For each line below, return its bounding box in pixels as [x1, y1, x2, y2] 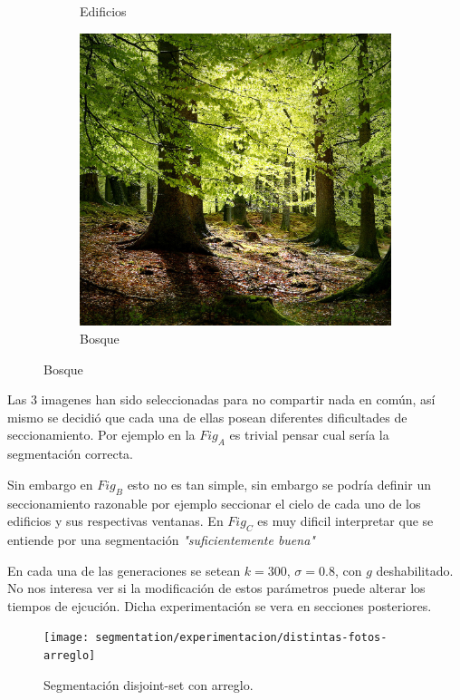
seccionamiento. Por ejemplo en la [7, 425, 196, 444]
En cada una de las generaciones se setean [7, 560, 241, 579]
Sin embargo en [7, 474, 93, 493]
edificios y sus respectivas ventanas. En [7, 511, 224, 530]
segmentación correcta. [7, 444, 133, 463]
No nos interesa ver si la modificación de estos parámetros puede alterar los [7, 578, 426, 598]
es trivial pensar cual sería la [229, 425, 389, 444]
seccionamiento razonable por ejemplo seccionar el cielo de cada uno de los [7, 493, 421, 512]
